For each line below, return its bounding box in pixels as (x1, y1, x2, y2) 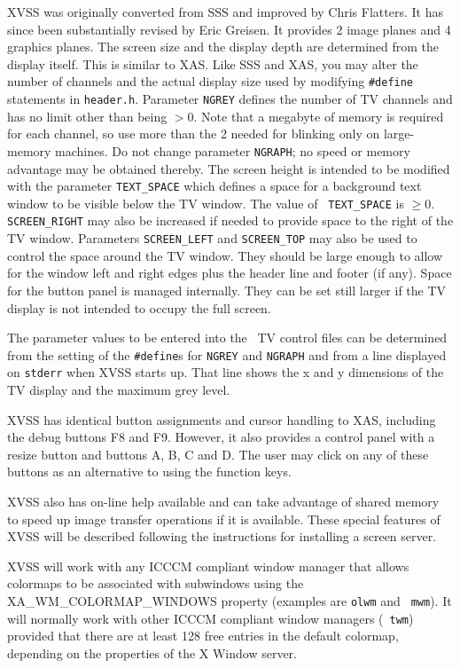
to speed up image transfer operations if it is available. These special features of (7, 509, 441, 528)
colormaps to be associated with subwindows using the (7, 574, 304, 593)
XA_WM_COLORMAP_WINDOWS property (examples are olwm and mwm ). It (7, 591, 452, 609)
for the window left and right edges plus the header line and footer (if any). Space (7, 263, 452, 282)
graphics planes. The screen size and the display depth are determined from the (7, 37, 440, 56)
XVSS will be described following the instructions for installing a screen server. (7, 527, 437, 546)
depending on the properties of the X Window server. (7, 643, 297, 662)
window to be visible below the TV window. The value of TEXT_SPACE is (7, 193, 404, 212)
